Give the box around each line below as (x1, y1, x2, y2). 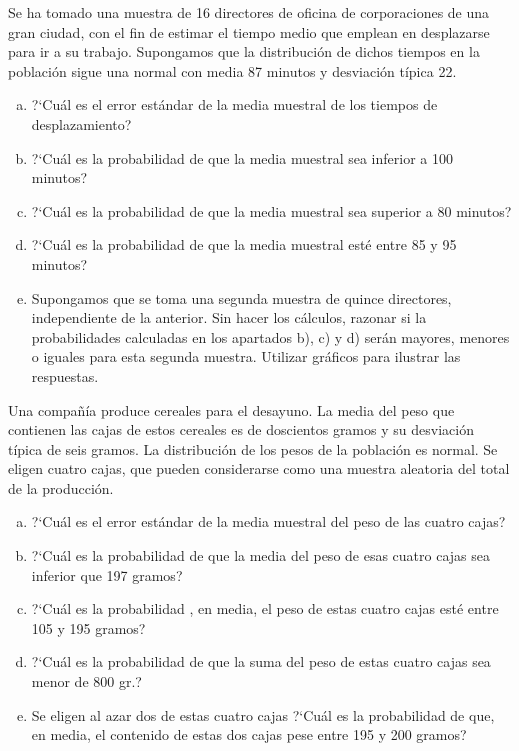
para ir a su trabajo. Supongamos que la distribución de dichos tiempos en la (8, 41, 480, 62)
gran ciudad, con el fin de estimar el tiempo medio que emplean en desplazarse (8, 21, 490, 42)
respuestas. (31, 365, 99, 386)
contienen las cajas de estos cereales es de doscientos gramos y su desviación (8, 419, 474, 440)
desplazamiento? (31, 113, 132, 134)
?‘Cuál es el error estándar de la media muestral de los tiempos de (31, 94, 438, 115)
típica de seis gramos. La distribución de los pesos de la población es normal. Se (8, 438, 498, 459)
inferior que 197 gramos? (31, 564, 183, 585)
